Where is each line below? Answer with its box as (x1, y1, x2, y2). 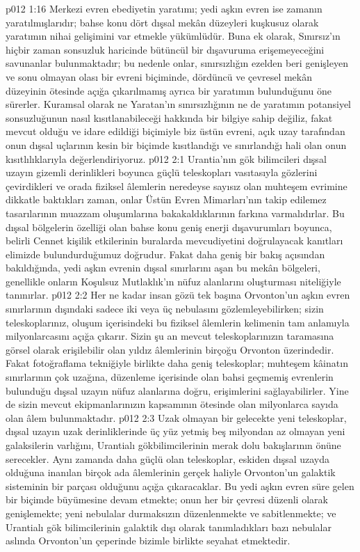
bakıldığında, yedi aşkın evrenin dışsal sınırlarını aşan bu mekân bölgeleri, (6, 260, 320, 275)
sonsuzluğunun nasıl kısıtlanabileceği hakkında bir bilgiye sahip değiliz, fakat (6, 110, 333, 125)
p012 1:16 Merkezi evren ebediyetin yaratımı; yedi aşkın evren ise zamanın (6, 1, 322, 15)
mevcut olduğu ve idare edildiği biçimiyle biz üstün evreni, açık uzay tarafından (6, 124, 345, 139)
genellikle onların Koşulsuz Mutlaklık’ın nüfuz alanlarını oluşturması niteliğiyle (6, 274, 341, 288)
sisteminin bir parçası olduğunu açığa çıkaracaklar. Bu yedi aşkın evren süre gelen (6, 478, 354, 493)
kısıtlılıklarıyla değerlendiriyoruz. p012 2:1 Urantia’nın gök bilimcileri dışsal (6, 151, 327, 166)
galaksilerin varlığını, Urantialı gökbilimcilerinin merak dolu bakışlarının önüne (6, 438, 341, 452)
